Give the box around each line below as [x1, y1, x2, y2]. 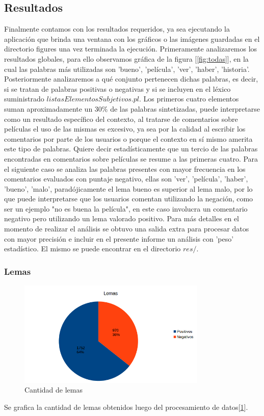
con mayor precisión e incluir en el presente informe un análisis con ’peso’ [4, 233, 234, 244]
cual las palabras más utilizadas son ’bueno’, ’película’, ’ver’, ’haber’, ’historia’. [4, 63, 250, 74]
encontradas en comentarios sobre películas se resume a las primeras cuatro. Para [4, 153, 258, 164]
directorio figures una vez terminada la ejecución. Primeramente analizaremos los [4, 43, 257, 54]
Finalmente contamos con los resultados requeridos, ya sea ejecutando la [4, 23, 230, 34]
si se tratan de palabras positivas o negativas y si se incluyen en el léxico [4, 83, 231, 94]
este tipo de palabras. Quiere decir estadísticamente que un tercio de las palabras [4, 143, 258, 154]
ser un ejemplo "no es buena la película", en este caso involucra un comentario [4, 203, 248, 214]
